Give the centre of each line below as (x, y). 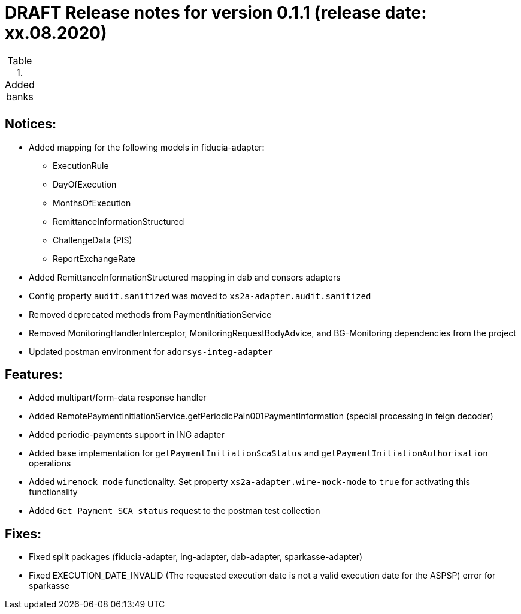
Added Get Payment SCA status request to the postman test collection (175, 511)
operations (50, 463)
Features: (34, 375)
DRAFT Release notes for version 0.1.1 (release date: (216, 13)
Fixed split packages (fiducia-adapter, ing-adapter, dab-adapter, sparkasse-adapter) (196, 557)
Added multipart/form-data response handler (118, 398)
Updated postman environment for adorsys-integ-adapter (151, 351)
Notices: (31, 124)
